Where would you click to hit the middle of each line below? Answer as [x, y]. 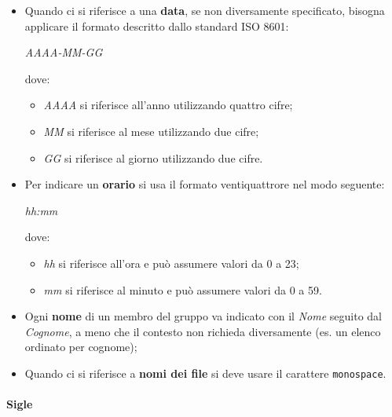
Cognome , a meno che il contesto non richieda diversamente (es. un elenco [203, 331]
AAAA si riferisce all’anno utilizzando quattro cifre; [168, 105]
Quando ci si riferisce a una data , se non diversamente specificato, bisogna [205, 10]
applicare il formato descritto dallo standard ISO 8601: [157, 26]
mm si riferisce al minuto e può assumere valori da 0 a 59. [183, 289]
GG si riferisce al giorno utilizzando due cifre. [153, 157]
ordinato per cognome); [81, 347]
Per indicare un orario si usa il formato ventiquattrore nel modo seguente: [205, 184]
